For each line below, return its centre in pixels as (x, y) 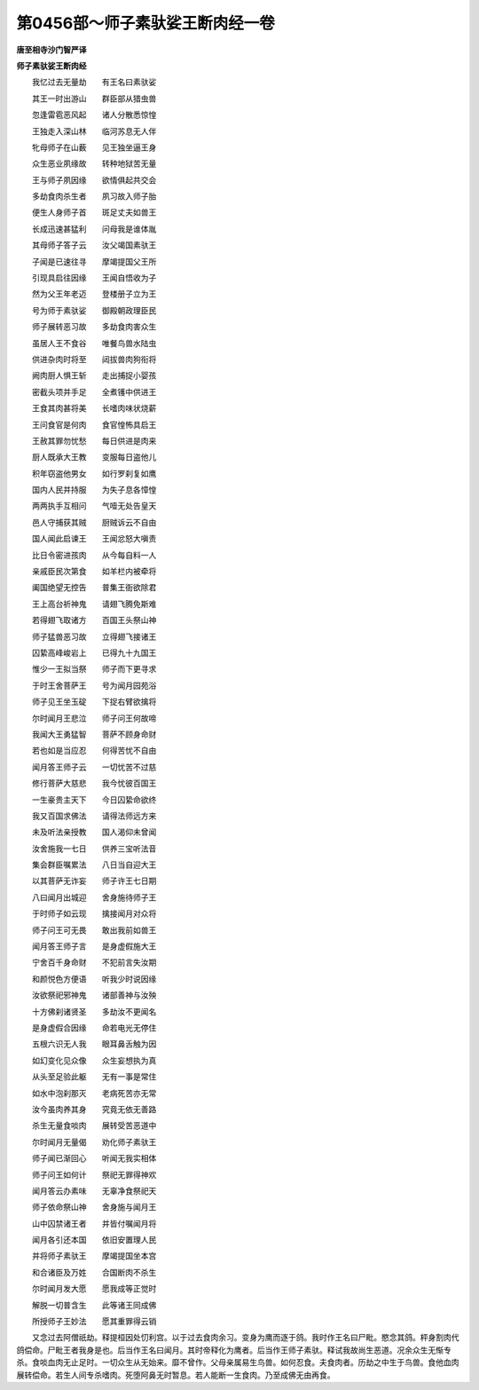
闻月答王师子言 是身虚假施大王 (94, 946)
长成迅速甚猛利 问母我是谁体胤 (94, 229)
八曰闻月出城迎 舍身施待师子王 (94, 897)
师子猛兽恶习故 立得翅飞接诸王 (94, 636)
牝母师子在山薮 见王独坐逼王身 (94, 147)
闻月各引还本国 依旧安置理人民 (94, 1240)
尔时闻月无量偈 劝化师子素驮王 (94, 1141)
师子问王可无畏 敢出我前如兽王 (94, 930)
